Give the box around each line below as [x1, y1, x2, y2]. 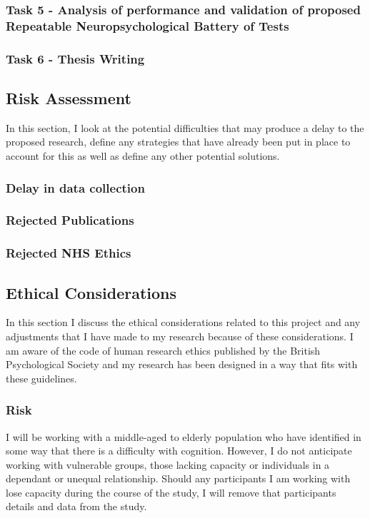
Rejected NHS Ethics [6, 244, 131, 262]
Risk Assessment [6, 87, 131, 108]
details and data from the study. [6, 499, 147, 514]
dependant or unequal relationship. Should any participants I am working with [6, 471, 351, 486]
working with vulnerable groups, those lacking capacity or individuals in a [6, 457, 330, 472]
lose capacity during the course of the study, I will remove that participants [6, 484, 336, 499]
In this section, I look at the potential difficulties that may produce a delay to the [6, 120, 364, 135]
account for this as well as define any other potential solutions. [6, 148, 280, 163]
